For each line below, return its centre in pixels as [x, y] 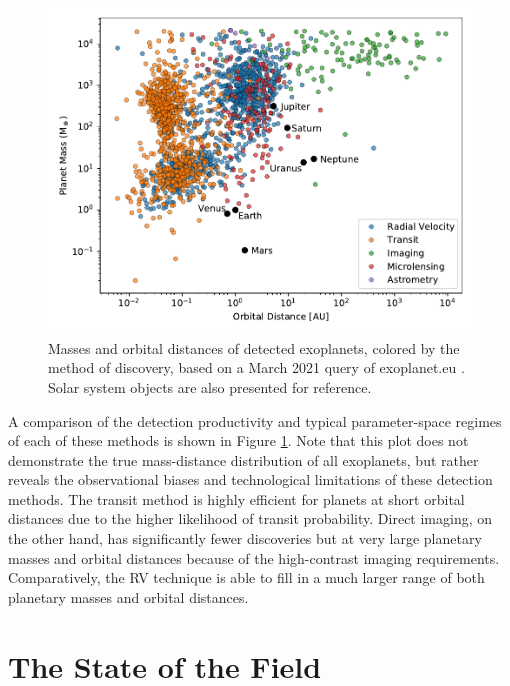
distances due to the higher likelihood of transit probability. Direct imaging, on [250, 518]
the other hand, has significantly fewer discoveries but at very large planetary [245, 538]
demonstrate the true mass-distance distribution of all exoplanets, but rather [243, 459]
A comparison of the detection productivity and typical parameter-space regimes [255, 420]
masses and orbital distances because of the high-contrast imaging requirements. [254, 557]
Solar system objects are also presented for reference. [210, 386]
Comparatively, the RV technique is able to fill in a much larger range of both [246, 577]
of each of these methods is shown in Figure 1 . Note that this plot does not [238, 440]
